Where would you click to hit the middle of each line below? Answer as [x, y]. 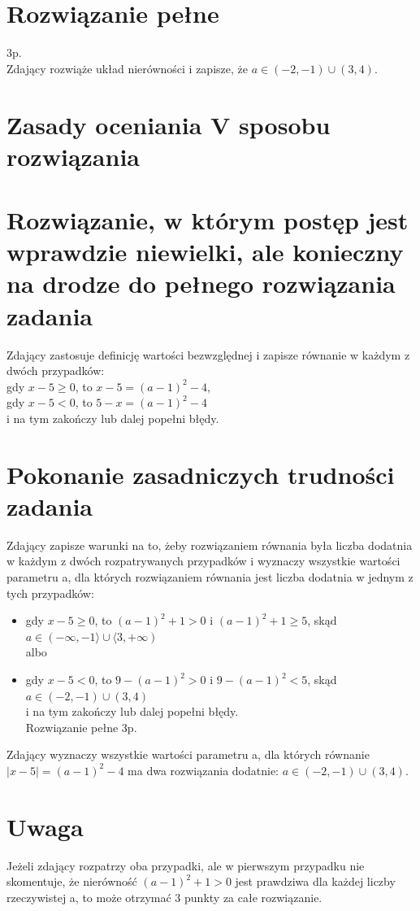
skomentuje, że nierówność [72, 881]
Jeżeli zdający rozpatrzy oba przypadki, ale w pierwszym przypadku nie [186, 865]
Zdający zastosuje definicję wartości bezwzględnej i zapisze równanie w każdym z [208, 354]
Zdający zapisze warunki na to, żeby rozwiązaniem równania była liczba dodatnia [210, 545]
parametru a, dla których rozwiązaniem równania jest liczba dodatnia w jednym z [210, 577]
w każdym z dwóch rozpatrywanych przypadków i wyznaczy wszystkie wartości [204, 561]
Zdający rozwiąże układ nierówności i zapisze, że [127, 68]
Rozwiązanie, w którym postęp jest [208, 220]
